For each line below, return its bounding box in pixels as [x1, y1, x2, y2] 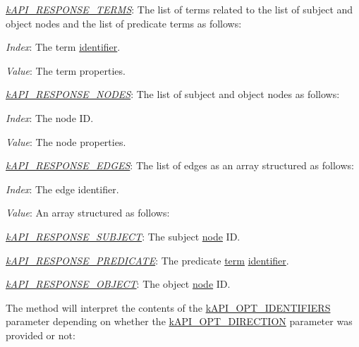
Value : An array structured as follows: [6, 205, 170, 220]
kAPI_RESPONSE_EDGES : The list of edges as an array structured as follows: [6, 158, 354, 173]
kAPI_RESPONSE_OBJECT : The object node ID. [6, 276, 231, 291]
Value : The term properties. [6, 63, 126, 78]
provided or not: [6, 327, 75, 342]
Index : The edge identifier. [6, 181, 119, 196]
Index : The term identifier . [6, 39, 121, 54]
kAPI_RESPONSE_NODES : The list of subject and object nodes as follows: [6, 87, 340, 102]
